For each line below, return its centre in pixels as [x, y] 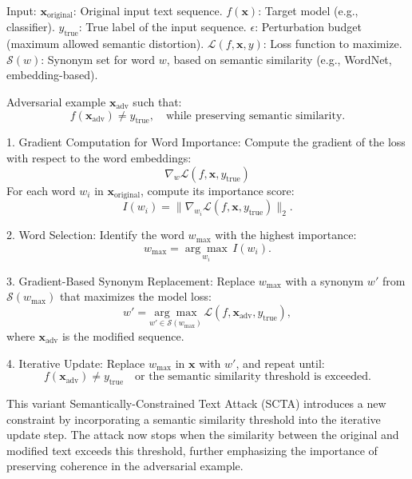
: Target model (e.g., [308, 10]
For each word [41, 190]
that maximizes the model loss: [135, 296]
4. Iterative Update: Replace [76, 363]
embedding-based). [52, 75]
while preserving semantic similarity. [256, 116]
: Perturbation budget [308, 27]
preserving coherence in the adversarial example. [125, 466]
